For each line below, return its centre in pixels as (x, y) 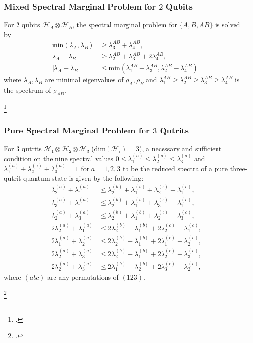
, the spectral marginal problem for (125, 25)
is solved (228, 25)
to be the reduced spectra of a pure (175, 168)
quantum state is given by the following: (83, 178)
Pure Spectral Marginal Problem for (77, 130)
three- (239, 168)
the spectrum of (27, 90)
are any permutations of (83, 277)
